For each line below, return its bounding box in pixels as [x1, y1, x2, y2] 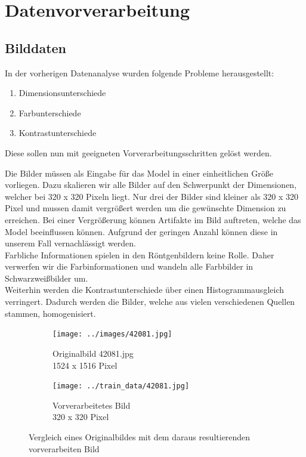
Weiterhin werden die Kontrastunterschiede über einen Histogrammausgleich [5, 283, 284, 296]
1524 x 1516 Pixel [52, 359, 118, 371]
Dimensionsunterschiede [18, 87, 106, 99]
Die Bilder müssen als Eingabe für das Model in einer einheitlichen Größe [5, 166, 273, 179]
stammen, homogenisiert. [5, 307, 96, 319]
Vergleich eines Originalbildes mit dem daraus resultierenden [29, 430, 251, 443]
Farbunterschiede [18, 106, 81, 119]
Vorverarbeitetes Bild [52, 399, 131, 411]
